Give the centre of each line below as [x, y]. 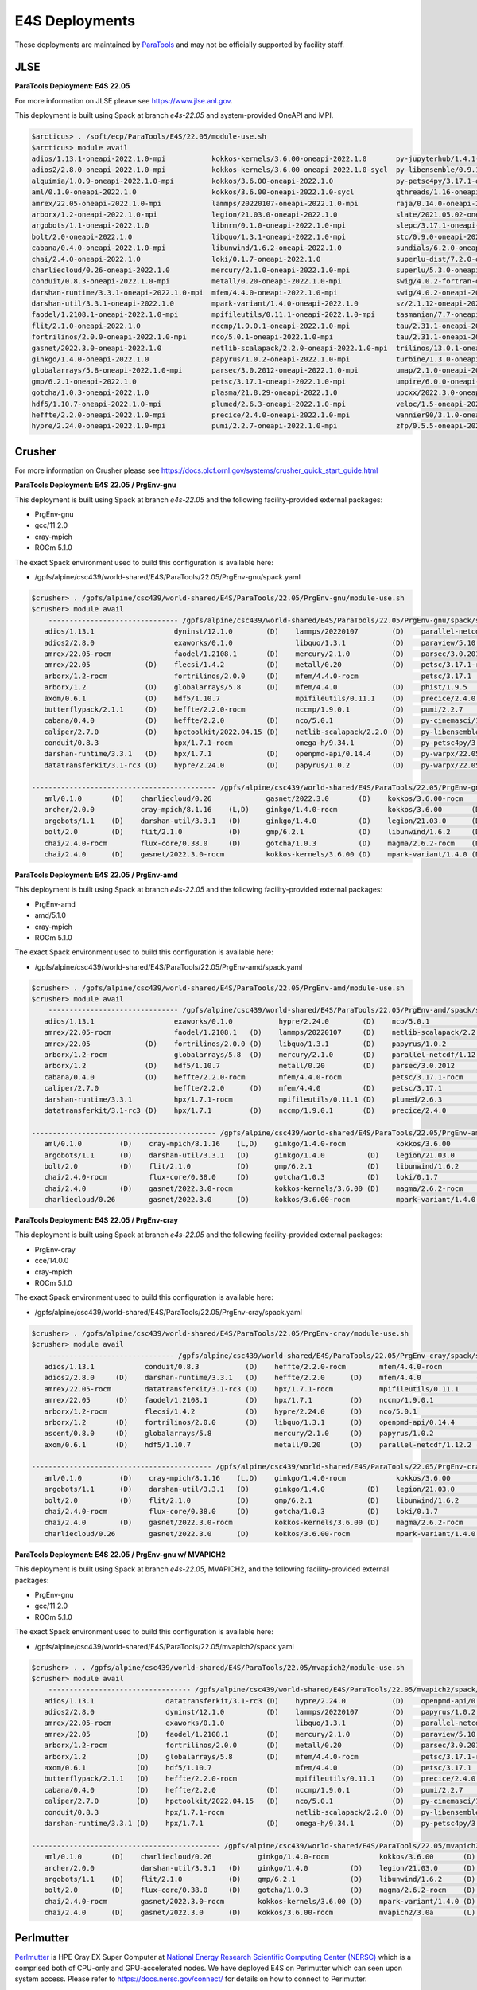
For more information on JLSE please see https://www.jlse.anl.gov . [124, 100]
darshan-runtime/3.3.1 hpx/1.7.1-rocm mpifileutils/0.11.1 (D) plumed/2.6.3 [243, 1099]
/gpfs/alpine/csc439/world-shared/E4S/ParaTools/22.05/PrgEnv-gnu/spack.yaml [168, 577]
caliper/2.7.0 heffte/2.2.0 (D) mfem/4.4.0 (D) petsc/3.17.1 [243, 1088]
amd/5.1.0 [50, 915]
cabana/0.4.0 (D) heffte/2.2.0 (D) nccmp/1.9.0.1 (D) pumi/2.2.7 [254, 1790]
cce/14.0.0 [52, 1261]
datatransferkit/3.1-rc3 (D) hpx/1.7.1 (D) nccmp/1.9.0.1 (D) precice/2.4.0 [245, 1110]
